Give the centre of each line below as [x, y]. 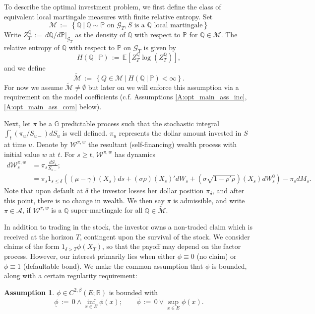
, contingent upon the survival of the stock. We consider [165, 236]
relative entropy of [32, 47]
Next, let [17, 123]
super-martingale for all [107, 210]
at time [15, 144]
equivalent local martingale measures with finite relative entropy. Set [108, 16]
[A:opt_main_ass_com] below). [53, 106]
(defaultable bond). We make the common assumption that [113, 266]
